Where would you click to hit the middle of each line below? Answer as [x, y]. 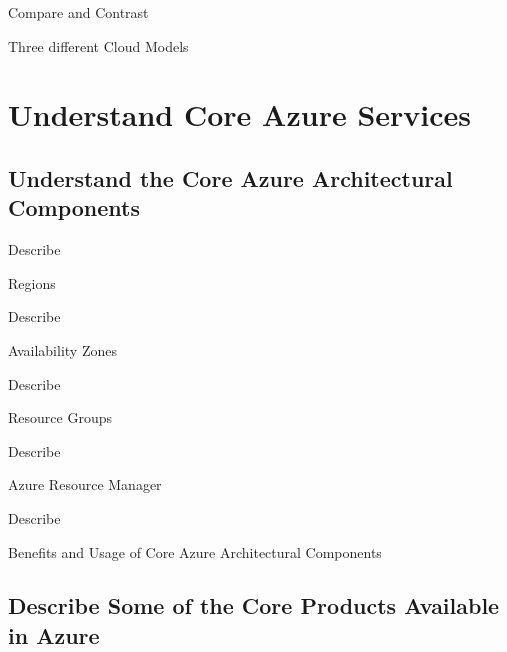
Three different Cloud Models [98, 45]
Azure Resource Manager [85, 484]
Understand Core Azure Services [240, 114]
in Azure [54, 634]
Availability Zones [62, 349]
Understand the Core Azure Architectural [230, 177]
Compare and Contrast [78, 12]
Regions [32, 282]
